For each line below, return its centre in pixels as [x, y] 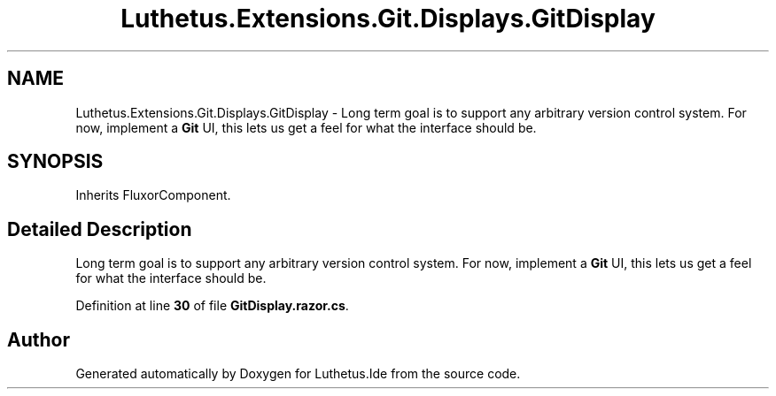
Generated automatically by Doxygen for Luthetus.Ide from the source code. [298, 374]
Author [39, 339]
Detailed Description [100, 229]
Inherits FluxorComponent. [153, 195]
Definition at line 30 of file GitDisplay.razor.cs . [212, 306]
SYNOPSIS [55, 162]
